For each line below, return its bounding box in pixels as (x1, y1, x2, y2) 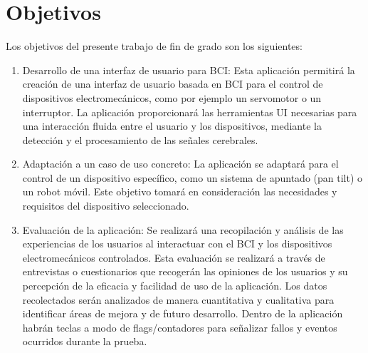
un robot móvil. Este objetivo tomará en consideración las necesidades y (22, 184, 337, 199)
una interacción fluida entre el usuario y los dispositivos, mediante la (22, 118, 322, 133)
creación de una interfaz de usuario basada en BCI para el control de (22, 76, 323, 91)
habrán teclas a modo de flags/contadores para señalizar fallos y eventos (22, 319, 337, 334)
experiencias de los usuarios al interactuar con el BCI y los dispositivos (22, 236, 332, 251)
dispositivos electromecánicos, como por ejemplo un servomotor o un (22, 90, 322, 105)
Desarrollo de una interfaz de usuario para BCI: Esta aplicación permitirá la (22, 62, 355, 77)
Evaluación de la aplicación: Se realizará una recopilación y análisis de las (22, 222, 344, 237)
